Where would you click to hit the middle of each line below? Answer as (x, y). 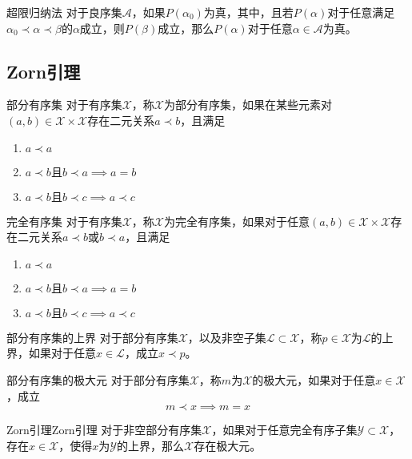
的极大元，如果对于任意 (314, 379)
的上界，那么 (151, 445)
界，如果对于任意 (51, 353)
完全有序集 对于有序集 (64, 221)
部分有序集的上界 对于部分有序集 (92, 337)
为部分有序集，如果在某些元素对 (248, 105)
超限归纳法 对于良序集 (64, 12)
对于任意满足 (361, 12)
